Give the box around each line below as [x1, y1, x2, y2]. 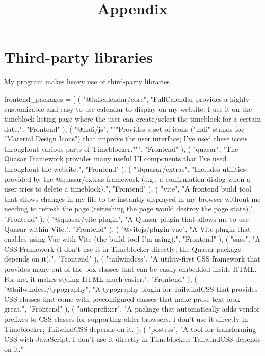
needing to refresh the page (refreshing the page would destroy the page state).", [4, 203, 255, 214]
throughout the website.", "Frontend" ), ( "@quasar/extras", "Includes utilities [4, 163, 246, 174]
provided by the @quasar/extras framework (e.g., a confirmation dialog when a [4, 173, 251, 184]
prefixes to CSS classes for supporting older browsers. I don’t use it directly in [4, 313, 248, 324]
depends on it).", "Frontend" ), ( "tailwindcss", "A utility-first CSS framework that [4, 253, 260, 264]
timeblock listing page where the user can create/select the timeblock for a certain [4, 113, 261, 124]
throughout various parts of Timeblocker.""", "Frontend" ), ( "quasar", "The [4, 143, 238, 154]
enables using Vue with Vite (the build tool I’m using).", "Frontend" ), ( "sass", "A [4, 233, 261, 244]
